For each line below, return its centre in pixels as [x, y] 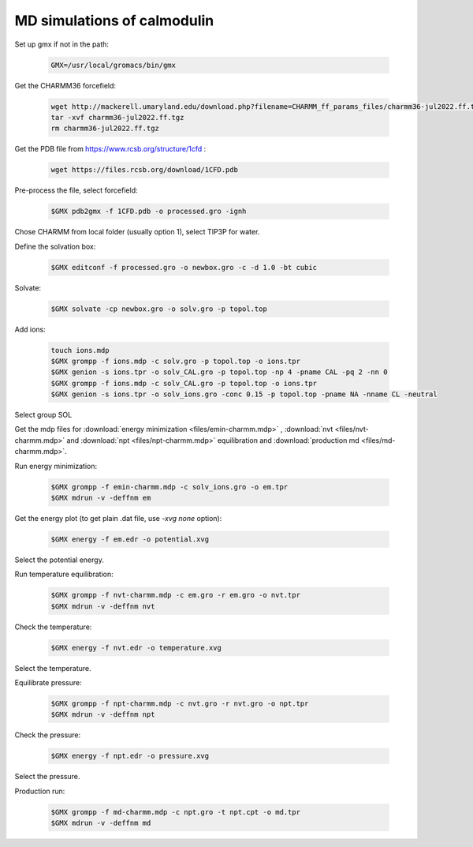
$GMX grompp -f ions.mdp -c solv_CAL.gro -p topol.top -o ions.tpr [184, 383]
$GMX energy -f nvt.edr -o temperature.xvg [136, 648]
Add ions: [30, 329]
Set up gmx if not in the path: [62, 44]
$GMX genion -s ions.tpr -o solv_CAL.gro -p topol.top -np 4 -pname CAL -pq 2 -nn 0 [219, 372]
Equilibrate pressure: [48, 683]
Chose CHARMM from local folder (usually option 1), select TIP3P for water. [137, 232]
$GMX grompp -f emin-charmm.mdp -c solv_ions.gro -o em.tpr [169, 487]
